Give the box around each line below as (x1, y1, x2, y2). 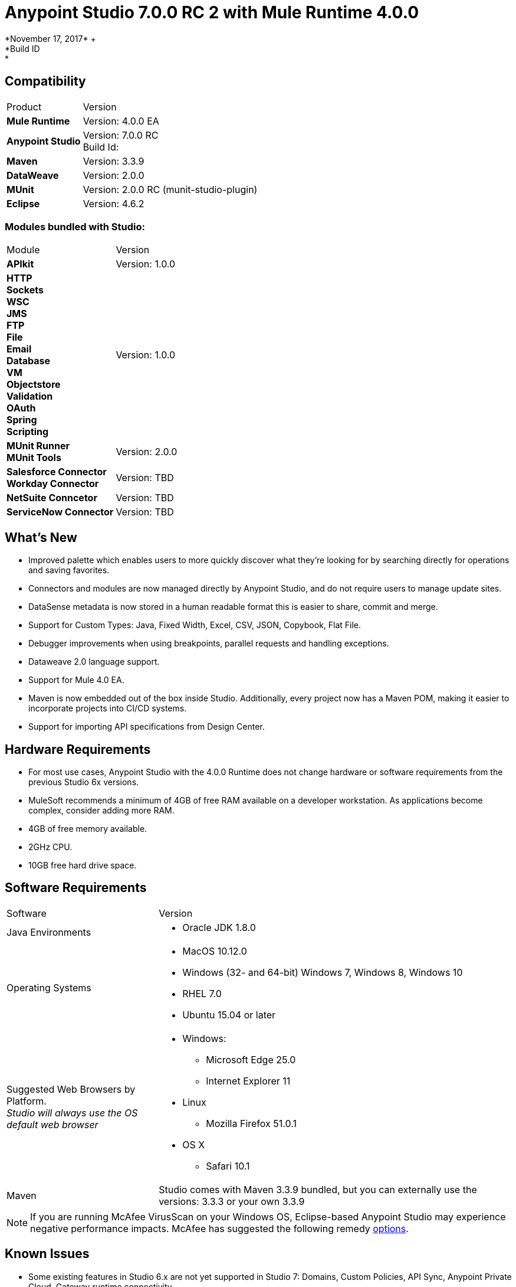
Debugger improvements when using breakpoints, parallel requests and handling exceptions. (28, 638, 389, 649)
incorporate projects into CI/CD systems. (28, 703, 187, 714)
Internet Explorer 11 (206, 1074, 291, 1087)
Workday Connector (6, 478, 99, 490)
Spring (6, 414, 37, 426)
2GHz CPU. (28, 842, 73, 852)
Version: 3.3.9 (83, 155, 144, 167)
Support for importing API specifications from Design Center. (28, 721, 265, 732)
